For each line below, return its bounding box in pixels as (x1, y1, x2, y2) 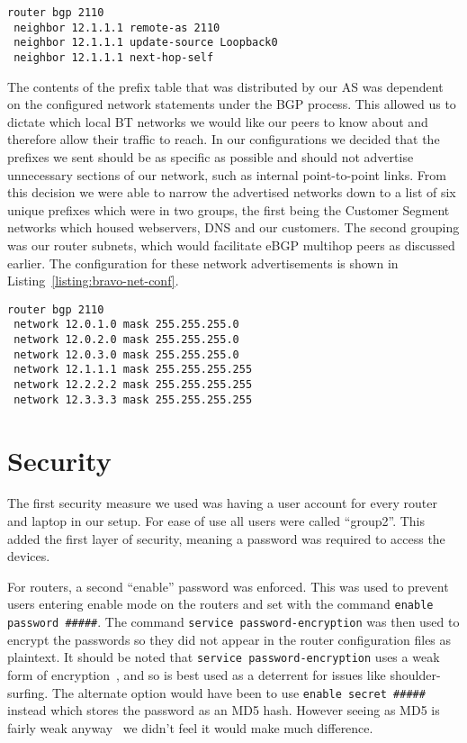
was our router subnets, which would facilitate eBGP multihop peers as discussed (7, 235, 455, 254)
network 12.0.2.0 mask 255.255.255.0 (13, 333, 239, 347)
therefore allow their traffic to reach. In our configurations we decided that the (7, 130, 440, 149)
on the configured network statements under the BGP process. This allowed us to (7, 95, 456, 113)
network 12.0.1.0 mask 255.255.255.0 (13, 318, 239, 331)
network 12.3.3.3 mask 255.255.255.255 (13, 393, 253, 406)
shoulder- (390, 666, 441, 684)
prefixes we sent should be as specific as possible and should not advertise (7, 148, 414, 166)
